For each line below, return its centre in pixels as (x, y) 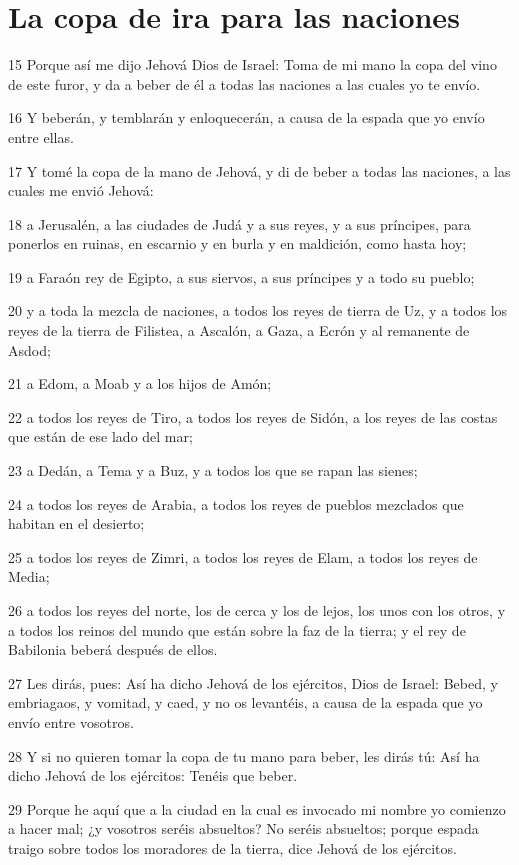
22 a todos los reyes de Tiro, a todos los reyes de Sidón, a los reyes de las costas (253, 416)
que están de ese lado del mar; (100, 436)
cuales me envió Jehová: (81, 190)
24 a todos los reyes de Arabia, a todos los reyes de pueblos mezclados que (236, 503)
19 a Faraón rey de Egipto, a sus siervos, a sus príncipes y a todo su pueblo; (241, 276)
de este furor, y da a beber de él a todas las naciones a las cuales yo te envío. (244, 83)
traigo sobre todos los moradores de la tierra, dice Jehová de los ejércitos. (232, 847)
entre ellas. (41, 136)
